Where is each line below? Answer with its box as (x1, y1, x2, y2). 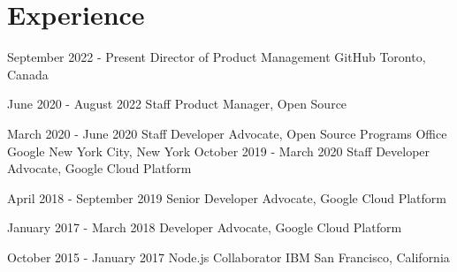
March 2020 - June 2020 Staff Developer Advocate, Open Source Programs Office (7, 124, 447, 142)
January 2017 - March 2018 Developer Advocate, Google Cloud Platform (7, 218, 402, 237)
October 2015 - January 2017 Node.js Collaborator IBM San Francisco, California (7, 247, 450, 266)
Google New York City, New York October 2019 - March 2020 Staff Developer (7, 141, 430, 160)
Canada (7, 64, 49, 83)
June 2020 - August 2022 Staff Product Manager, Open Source (7, 94, 347, 113)
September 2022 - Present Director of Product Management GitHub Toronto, (7, 48, 426, 66)
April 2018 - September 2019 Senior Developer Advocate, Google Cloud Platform (7, 188, 446, 207)
